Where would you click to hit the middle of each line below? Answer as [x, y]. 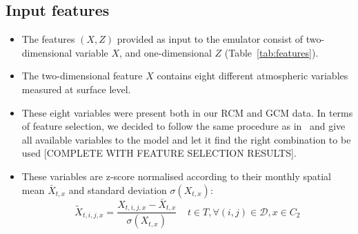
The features [48, 39]
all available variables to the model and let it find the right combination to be [186, 139]
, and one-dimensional [166, 52]
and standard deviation [118, 189]
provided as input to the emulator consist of [210, 39]
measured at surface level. [76, 89]
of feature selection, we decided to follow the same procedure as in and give [183, 126]
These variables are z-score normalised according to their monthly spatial [176, 176]
